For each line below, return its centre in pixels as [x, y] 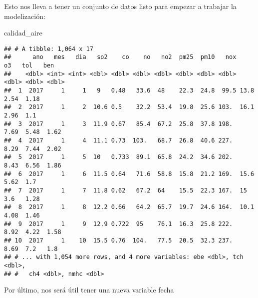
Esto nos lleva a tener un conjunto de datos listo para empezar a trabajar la [120, 6]
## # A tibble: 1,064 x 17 [49, 49]
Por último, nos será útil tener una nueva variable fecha [89, 290]
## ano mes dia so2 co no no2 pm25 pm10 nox [120, 57]
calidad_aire [23, 33]
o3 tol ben [29, 66]
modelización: [25, 16]
